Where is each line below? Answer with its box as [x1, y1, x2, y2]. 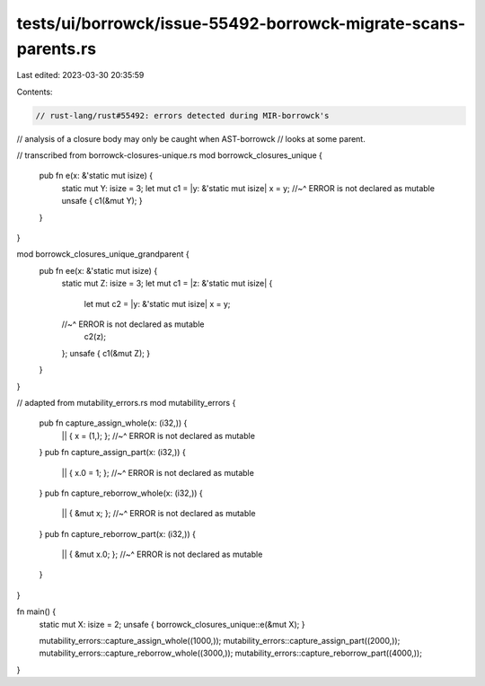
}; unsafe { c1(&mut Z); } [61, 347, 151, 358]
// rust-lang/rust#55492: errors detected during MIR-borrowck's [35, 110, 330, 120]
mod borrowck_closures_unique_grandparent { [16, 249, 190, 259]
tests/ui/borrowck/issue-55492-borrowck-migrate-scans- [16, 13, 466, 33]
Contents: [16, 86, 53, 97]
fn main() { [16, 606, 57, 617]
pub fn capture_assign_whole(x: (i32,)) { [39, 418, 188, 428]
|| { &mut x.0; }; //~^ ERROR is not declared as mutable [61, 549, 263, 560]
